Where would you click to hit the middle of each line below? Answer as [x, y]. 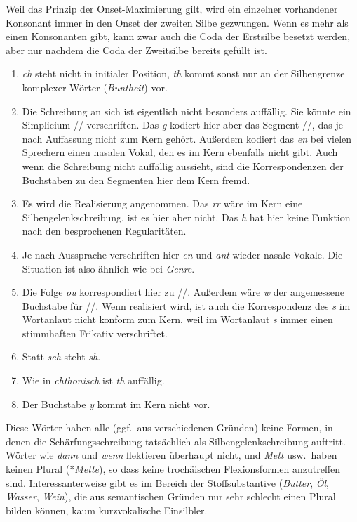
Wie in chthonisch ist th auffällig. [93, 380]
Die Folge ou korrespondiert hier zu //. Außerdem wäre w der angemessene [183, 292]
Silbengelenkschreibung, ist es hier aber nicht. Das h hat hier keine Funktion [186, 217]
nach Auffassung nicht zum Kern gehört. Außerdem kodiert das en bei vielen [187, 138]
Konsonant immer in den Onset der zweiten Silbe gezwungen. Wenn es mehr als [177, 22]
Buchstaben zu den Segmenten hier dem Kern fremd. [136, 180]
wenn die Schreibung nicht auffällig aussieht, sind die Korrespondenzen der [183, 165]
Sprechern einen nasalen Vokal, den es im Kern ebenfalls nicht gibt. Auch [180, 152]
